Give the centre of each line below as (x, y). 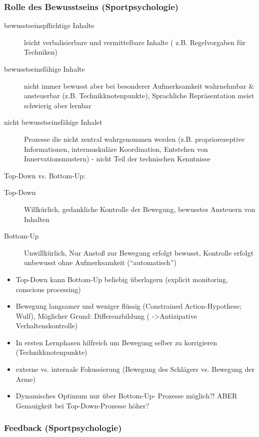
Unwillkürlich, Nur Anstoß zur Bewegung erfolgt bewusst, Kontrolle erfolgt (139, 252)
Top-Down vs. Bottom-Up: (45, 175)
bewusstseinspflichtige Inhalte (49, 25)
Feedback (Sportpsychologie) (63, 428)
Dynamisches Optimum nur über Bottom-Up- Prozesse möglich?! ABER (126, 396)
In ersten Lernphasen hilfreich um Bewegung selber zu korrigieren (116, 342)
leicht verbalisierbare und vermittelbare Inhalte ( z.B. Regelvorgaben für (135, 42)
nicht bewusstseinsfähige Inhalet (53, 122)
